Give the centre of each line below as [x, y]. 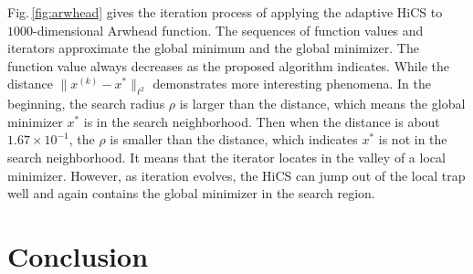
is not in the [413, 139]
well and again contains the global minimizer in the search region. [191, 193]
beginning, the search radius [86, 104]
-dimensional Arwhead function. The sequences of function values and [228, 30]
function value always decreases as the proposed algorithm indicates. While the [228, 65]
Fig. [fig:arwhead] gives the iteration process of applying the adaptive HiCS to [225, 12]
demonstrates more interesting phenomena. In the [292, 84]
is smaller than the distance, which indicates [234, 139]
